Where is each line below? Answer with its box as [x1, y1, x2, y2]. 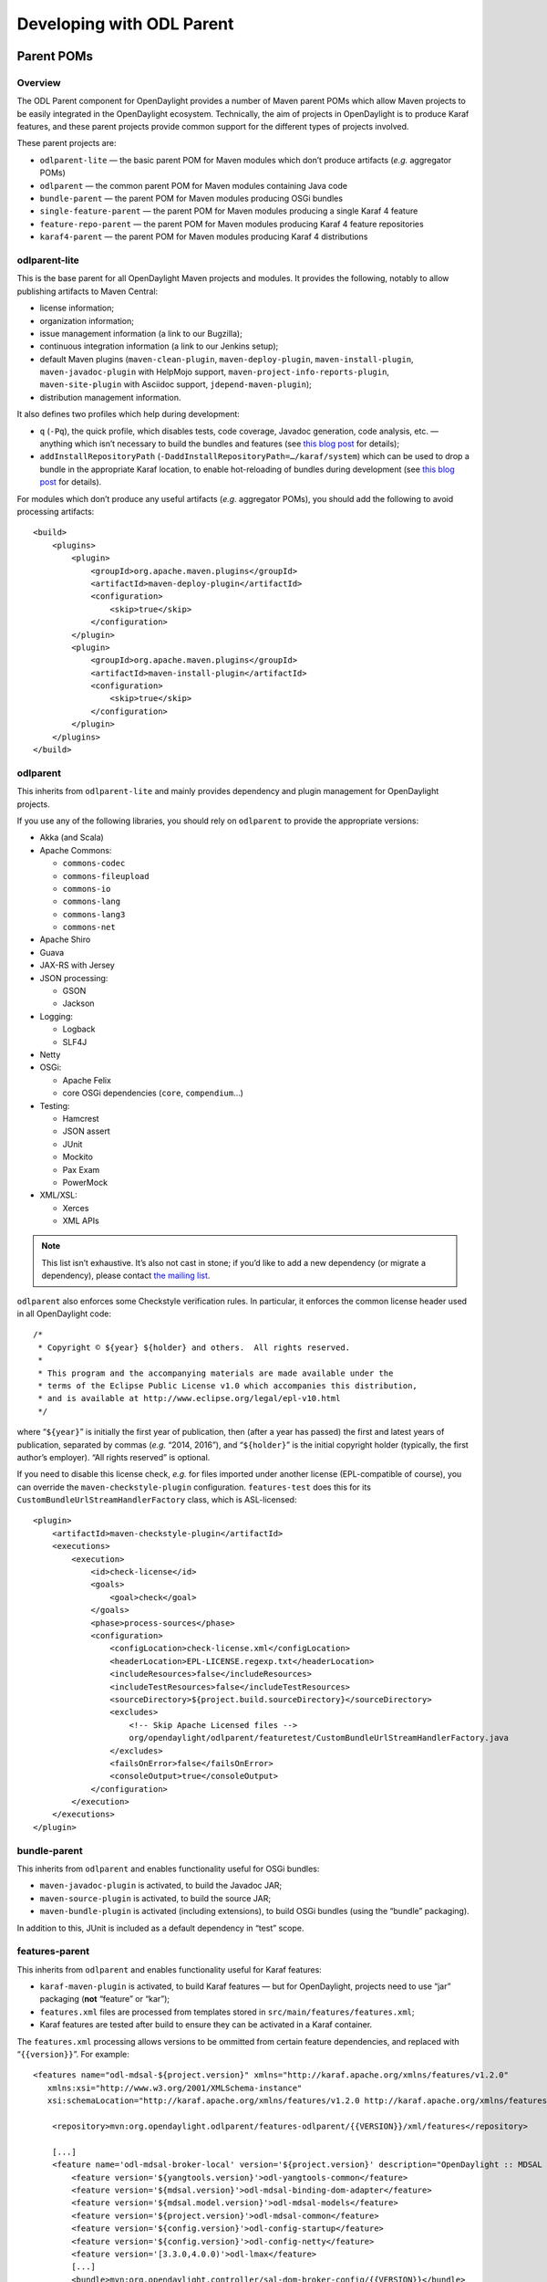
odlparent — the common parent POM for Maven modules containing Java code [39, 180, 348, 191]
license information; [39, 302, 115, 314]
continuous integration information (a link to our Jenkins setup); [39, 340, 279, 351]
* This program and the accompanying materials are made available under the [37, 1367, 394, 1378]
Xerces [62, 1202, 89, 1213]
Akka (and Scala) [39, 832, 104, 843]
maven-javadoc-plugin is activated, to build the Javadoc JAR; [39, 1880, 283, 1891]
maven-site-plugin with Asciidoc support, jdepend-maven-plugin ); [39, 379, 312, 390]
